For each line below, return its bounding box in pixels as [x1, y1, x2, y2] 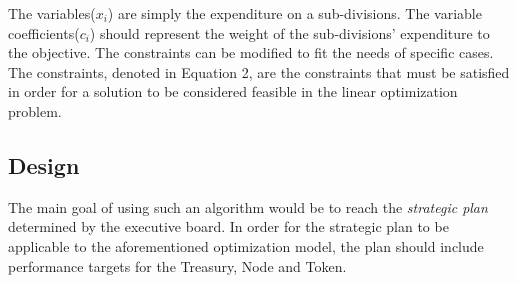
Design [8, 149, 80, 180]
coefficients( [8, 22, 80, 43]
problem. [8, 100, 62, 121]
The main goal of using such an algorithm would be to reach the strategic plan [8, 196, 488, 217]
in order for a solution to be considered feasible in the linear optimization [8, 81, 458, 102]
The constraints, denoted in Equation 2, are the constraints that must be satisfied [8, 61, 510, 82]
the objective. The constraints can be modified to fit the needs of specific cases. [8, 42, 494, 63]
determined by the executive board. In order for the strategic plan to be [8, 216, 449, 237]
